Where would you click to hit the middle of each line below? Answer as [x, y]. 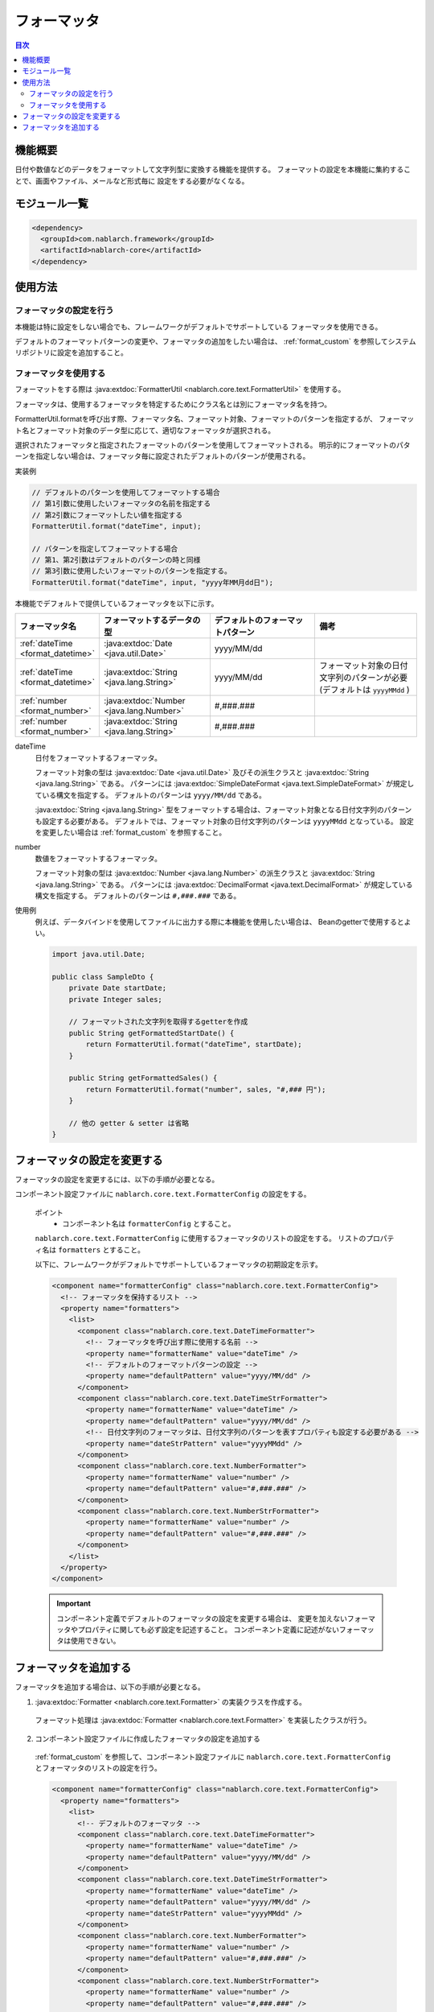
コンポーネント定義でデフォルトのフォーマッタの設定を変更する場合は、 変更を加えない [202, 1618]
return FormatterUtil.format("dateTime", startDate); [194, 1045]
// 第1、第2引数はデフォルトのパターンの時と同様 [116, 560]
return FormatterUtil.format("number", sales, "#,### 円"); [206, 1089]
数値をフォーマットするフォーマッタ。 [98, 858]
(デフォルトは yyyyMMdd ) [364, 690]
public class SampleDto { [103, 977]
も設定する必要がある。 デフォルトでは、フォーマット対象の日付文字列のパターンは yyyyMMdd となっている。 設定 [224, 821]
